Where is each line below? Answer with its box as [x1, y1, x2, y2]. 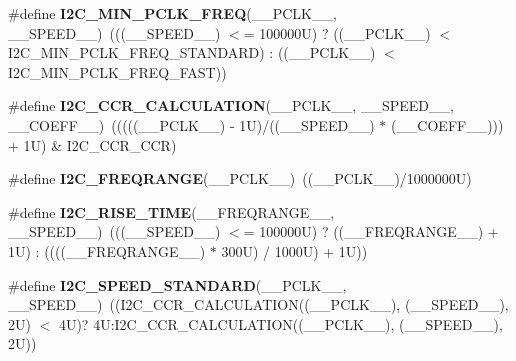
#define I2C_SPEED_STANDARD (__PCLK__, [8, 274, 347, 295]
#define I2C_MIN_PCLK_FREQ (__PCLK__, [8, 3, 337, 23]
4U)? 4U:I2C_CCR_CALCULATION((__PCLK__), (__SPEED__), [58, 313, 503, 334]
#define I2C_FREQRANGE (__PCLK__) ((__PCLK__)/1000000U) [8, 168, 472, 189]
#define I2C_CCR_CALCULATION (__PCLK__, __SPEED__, [8, 95, 454, 116]
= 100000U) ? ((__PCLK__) [243, 22, 431, 43]
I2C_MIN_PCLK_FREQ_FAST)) [8, 61, 227, 82]
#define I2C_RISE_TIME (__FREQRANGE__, [8, 201, 335, 222]
